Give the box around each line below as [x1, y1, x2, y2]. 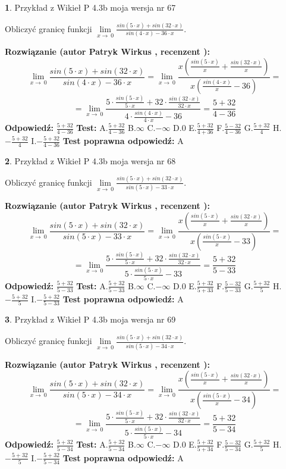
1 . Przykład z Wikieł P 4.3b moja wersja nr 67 [5, 1, 176, 13]
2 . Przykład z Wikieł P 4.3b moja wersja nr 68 [5, 154, 176, 167]
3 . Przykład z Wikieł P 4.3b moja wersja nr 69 [5, 313, 176, 326]
